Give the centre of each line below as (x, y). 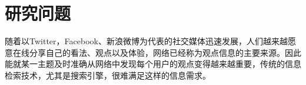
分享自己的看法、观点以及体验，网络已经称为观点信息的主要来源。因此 (165, 52)
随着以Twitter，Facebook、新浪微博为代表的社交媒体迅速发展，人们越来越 (146, 41)
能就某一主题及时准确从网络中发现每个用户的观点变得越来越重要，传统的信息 (153, 64)
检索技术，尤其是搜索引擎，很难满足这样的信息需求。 (108, 75)
